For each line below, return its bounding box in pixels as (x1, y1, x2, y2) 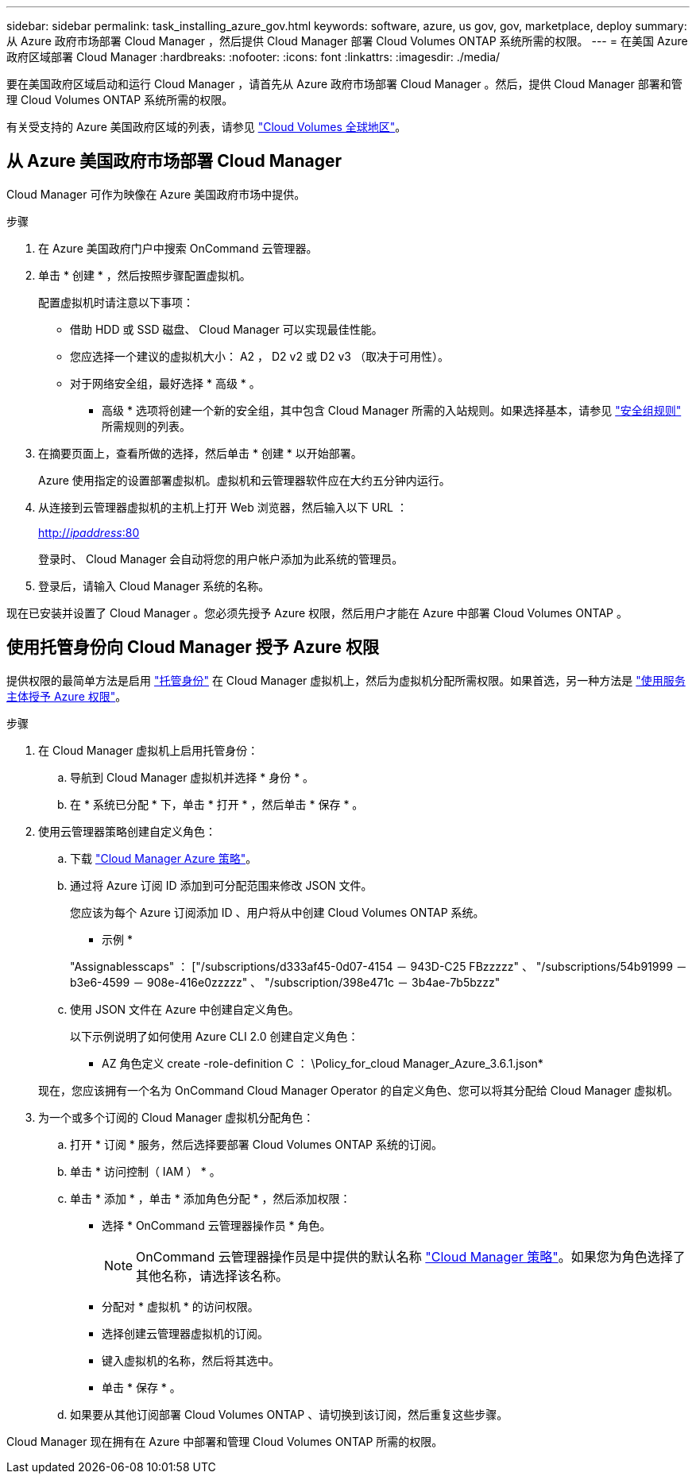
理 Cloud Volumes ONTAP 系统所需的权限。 (6, 93, 234, 106)
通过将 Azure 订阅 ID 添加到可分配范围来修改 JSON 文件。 (70, 878, 373, 892)
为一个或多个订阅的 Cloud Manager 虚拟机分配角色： (38, 1110, 315, 1124)
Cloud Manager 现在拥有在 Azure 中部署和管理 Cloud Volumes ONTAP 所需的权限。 (6, 1434, 443, 1448)
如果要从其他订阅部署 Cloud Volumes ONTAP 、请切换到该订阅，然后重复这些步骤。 (70, 1407, 508, 1421)
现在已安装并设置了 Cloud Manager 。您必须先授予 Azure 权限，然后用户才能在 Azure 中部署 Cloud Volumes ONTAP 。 (6, 605, 628, 620)
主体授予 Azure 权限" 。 (6, 689, 127, 703)
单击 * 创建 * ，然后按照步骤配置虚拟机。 (38, 268, 251, 282)
